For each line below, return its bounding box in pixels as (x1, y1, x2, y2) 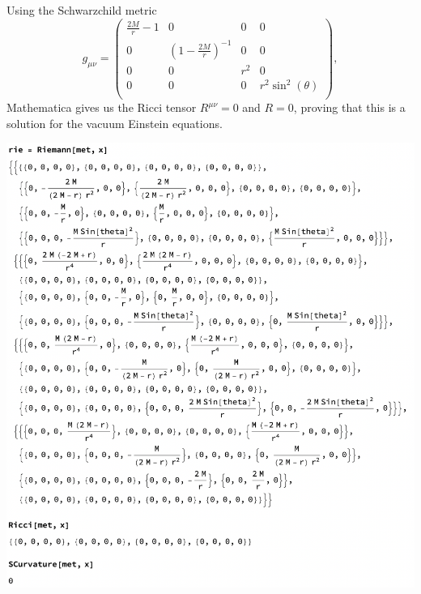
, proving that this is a (293, 99, 406, 116)
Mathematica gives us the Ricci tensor (6, 99, 197, 116)
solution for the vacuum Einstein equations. (6, 114, 223, 131)
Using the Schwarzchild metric (6, 2, 157, 18)
